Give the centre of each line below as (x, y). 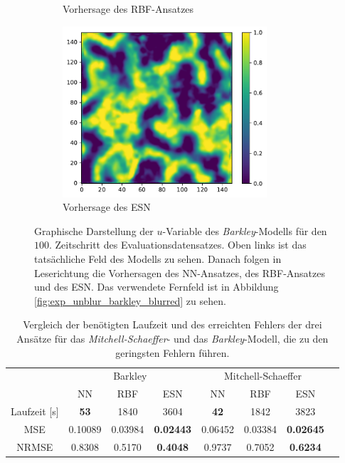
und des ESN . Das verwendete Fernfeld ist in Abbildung (156, 287)
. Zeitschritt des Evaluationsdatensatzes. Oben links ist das (178, 245)
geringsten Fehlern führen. (172, 352)
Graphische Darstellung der (94, 230)
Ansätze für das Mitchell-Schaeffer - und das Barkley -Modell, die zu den (172, 338)
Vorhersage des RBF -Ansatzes (128, 9)
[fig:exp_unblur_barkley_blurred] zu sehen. (130, 300)
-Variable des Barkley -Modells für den (245, 230)
